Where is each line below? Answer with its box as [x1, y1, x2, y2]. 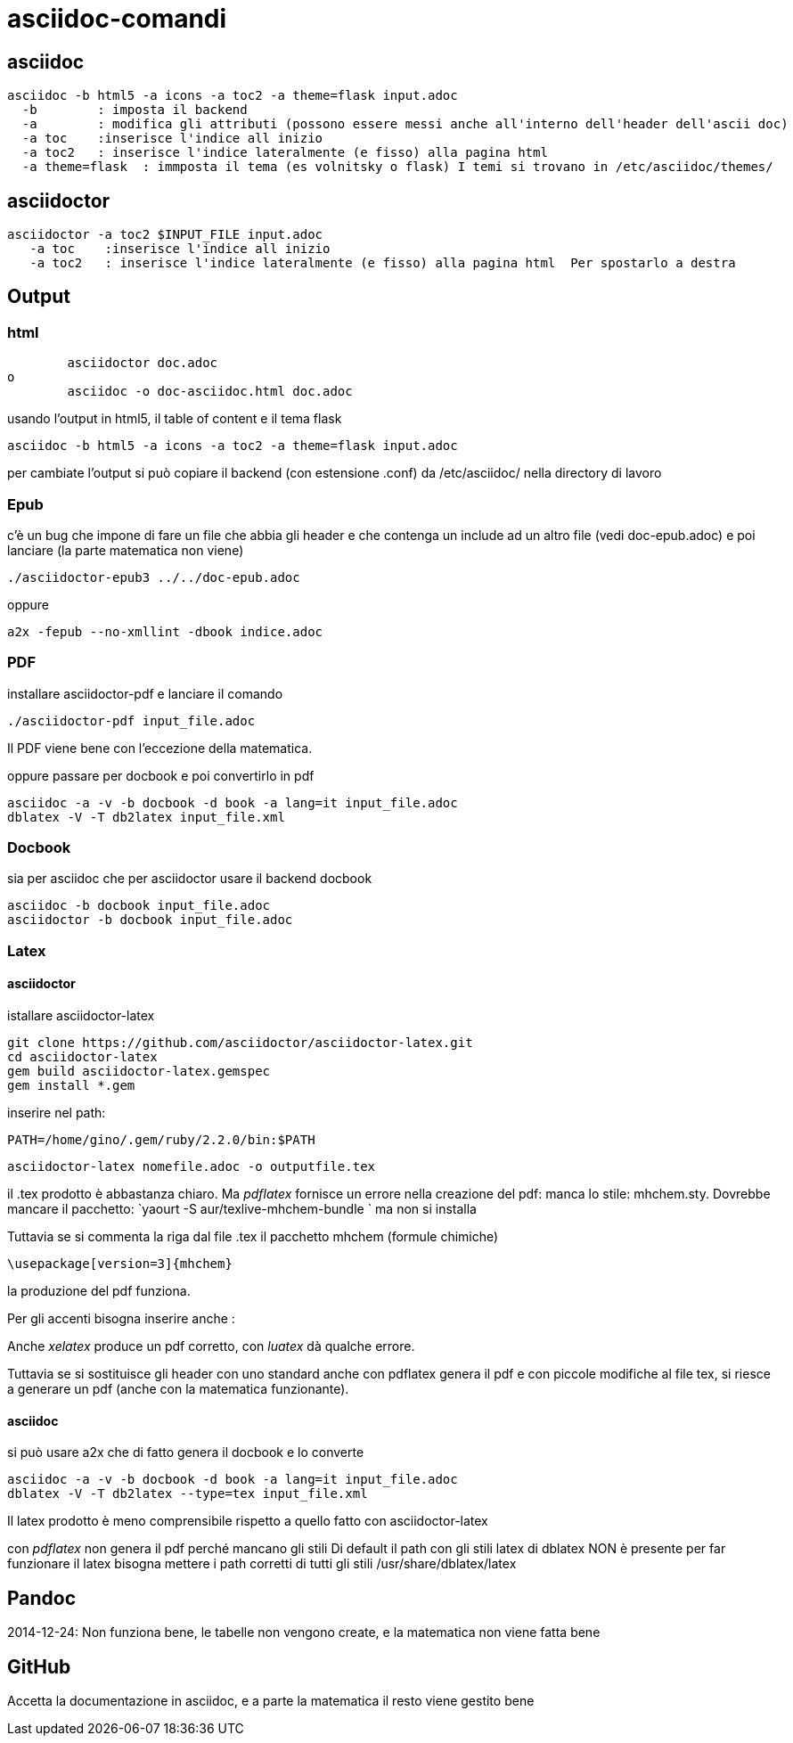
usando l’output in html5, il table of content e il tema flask [7, 411, 342, 427]
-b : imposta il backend [21, 102, 248, 118]
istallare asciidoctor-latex [7, 1008, 155, 1024]
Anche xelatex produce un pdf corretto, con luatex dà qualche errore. [7, 1338, 415, 1354]
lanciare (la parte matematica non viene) [7, 542, 244, 558]
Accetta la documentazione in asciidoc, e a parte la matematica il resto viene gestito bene [7, 1692, 535, 1708]
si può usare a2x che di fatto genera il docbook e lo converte [7, 1444, 364, 1461]
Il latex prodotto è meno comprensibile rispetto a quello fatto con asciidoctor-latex [7, 1513, 488, 1529]
